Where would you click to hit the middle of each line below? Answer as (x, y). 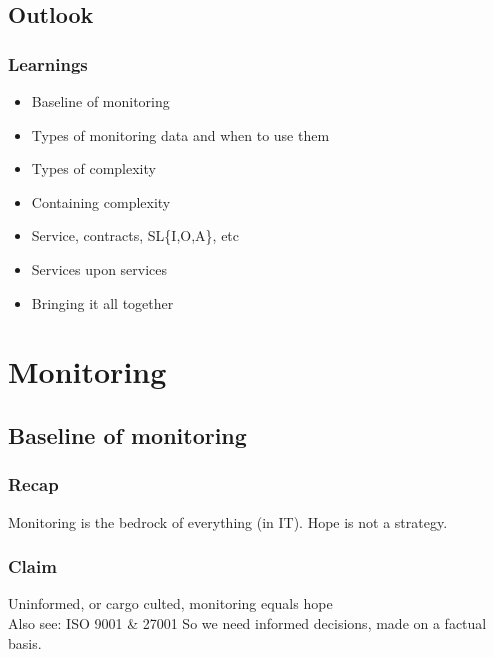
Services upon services (99, 268)
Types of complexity (93, 168)
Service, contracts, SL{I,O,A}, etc (135, 235)
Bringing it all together (102, 302)
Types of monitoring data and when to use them (180, 134)
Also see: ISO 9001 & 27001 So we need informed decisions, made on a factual (247, 622)
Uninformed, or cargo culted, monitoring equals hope (170, 603)
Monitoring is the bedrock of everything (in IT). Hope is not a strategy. (228, 521)
